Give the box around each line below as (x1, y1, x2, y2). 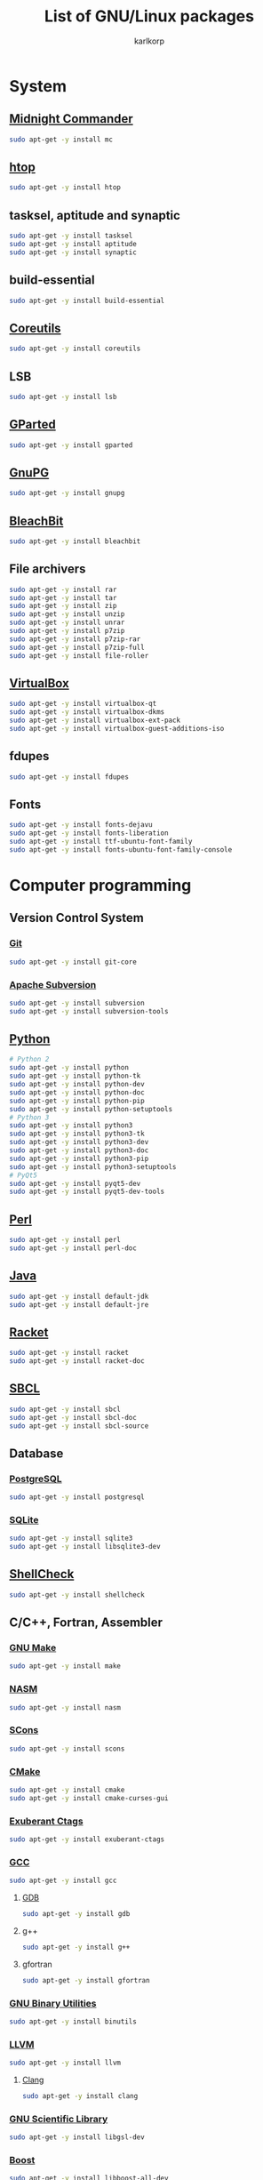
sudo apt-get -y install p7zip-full (9, 643, 145, 652)
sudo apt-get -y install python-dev (9, 1080, 145, 1089)
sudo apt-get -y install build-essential (9, 296, 165, 305)
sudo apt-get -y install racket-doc (9, 1357, 145, 1366)
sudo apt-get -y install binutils (9, 2017, 138, 2026)
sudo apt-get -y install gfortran (21, 1976, 150, 1984)
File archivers (9, 562, 86, 577)
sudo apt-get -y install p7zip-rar (9, 634, 141, 644)
